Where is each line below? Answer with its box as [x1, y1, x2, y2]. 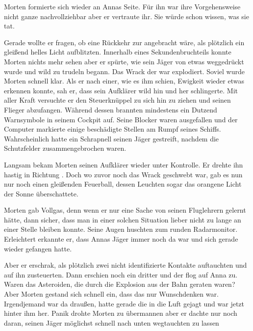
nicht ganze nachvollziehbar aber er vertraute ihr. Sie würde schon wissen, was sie [4, 11, 249, 21]
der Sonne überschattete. [4, 188, 78, 198]
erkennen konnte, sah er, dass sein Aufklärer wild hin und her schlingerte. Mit [4, 85, 238, 95]
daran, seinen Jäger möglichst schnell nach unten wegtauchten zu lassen [4, 317, 219, 328]
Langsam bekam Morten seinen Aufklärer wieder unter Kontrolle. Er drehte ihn [4, 159, 243, 169]
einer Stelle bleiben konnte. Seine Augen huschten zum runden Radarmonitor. [4, 224, 238, 234]
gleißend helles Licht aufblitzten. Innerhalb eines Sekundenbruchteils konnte [4, 47, 231, 57]
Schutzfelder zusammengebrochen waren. [4, 143, 126, 153]
